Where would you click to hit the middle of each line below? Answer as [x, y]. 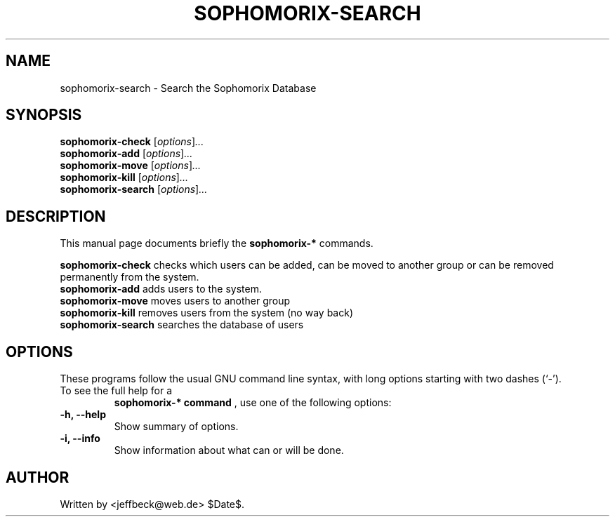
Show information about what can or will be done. [229, 450]
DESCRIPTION [56, 216]
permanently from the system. [130, 277]
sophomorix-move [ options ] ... [131, 166]
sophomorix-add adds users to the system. [161, 289]
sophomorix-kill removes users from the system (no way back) [206, 313]
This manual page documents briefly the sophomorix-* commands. [217, 243]
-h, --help [83, 415]
